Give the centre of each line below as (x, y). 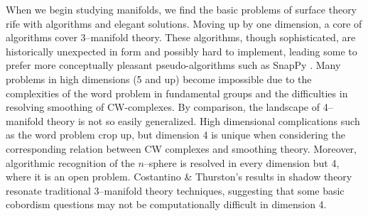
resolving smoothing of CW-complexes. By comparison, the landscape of (163, 107)
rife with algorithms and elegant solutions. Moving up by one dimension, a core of (184, 23)
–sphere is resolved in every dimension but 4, (242, 162)
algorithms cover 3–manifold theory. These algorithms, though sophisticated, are (181, 37)
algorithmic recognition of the (70, 162)
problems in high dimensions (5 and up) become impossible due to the (159, 79)
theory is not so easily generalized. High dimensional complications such (203, 120)
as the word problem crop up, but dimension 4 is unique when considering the (176, 135)
